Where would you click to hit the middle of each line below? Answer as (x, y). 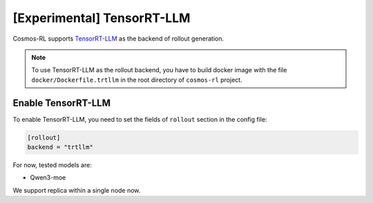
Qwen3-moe (48, 178)
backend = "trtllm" (60, 147)
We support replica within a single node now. (77, 190)
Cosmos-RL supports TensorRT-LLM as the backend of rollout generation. (118, 39)
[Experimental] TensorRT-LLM (102, 18)
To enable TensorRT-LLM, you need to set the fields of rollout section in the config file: (140, 119)
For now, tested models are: (52, 164)
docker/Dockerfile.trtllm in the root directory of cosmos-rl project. (137, 80)
